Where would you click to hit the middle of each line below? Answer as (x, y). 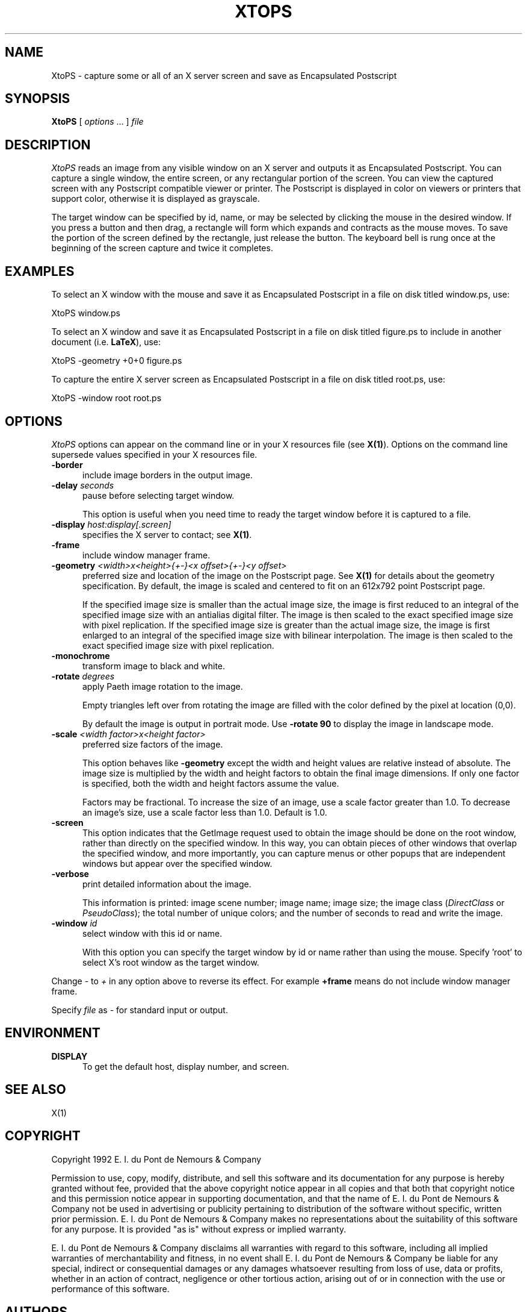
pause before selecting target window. (159, 495)
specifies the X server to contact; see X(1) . (167, 534)
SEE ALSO (35, 1090)
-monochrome (81, 655)
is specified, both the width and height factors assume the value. (211, 783)
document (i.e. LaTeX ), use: (106, 342)
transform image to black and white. (154, 666)
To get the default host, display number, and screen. (186, 1066)
